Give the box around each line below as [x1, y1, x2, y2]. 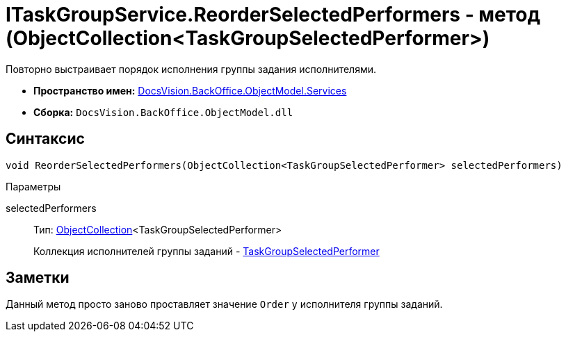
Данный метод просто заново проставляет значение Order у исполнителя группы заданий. [6, 298, 443, 311]
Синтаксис [6, 130, 85, 148]
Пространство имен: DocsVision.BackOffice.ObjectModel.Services [33, 84, 347, 97]
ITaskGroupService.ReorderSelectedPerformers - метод [6, 3, 541, 26]
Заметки [6, 269, 70, 287]
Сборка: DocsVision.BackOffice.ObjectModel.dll [33, 106, 293, 118]
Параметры [6, 180, 61, 192]
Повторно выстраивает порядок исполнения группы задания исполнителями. [6, 63, 377, 75]
